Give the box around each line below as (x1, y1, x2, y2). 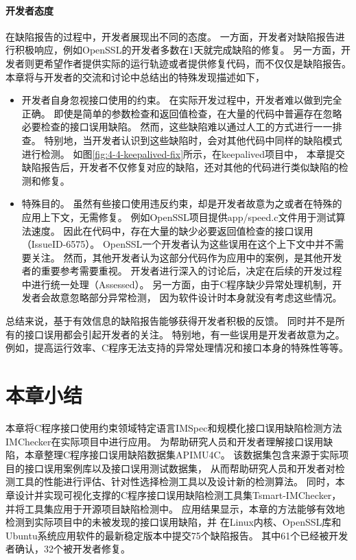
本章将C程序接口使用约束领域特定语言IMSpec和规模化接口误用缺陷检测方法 (5, 420, 342, 434)
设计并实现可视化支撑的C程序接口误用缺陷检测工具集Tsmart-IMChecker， (14, 487, 342, 502)
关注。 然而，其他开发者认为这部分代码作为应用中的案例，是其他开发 (31, 250, 342, 264)
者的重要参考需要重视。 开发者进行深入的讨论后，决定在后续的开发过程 (21, 264, 342, 278)
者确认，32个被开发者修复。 (5, 541, 130, 556)
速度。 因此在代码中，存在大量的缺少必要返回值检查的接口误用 (31, 223, 313, 237)
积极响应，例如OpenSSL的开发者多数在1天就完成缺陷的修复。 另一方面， (14, 43, 342, 57)
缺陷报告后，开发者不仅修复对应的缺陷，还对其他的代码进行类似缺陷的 (21, 160, 339, 174)
